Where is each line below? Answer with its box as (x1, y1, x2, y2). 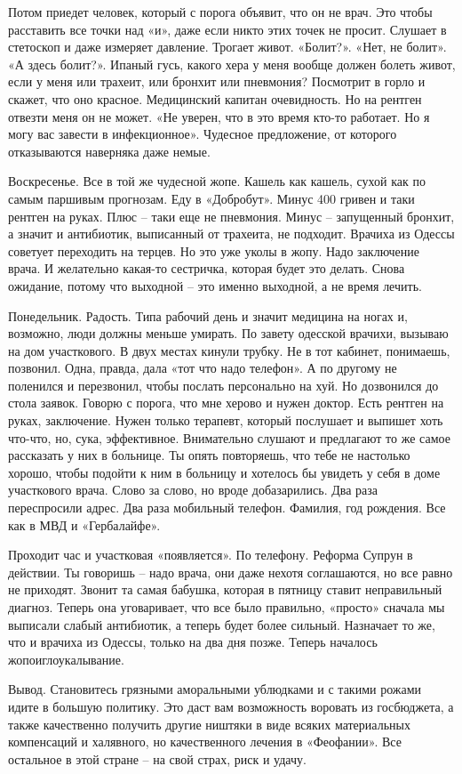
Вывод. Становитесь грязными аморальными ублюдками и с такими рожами (8, 680, 422, 698)
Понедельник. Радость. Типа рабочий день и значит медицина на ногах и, (8, 306, 408, 325)
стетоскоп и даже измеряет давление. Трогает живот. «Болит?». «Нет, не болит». (8, 37, 447, 56)
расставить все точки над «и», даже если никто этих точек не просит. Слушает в (8, 20, 447, 38)
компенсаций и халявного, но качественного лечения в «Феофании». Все (8, 732, 402, 751)
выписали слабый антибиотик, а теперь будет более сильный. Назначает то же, (8, 615, 435, 633)
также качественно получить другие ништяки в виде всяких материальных (8, 714, 410, 733)
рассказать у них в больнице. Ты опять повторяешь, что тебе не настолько (8, 446, 410, 464)
